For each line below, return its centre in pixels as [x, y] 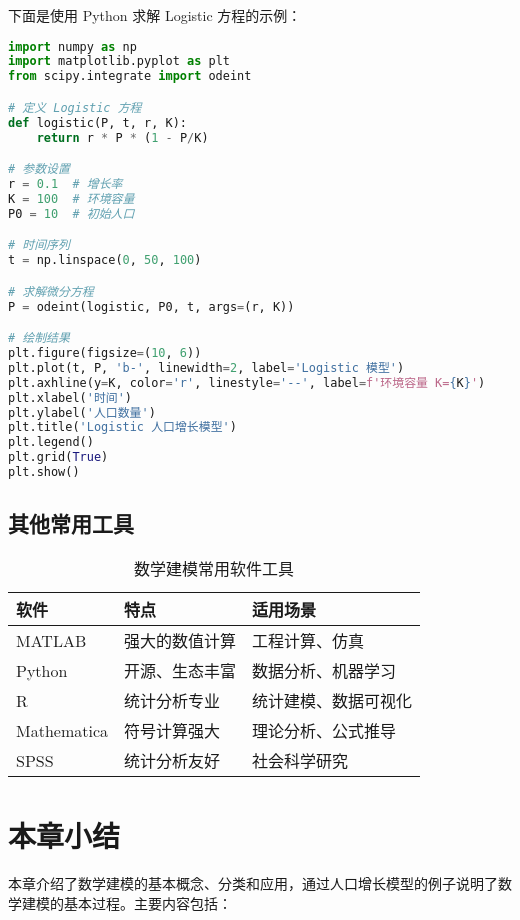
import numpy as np [72, 46]
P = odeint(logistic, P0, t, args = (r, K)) [151, 306]
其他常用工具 [71, 523]
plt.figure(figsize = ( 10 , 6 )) [105, 353]
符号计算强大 [172, 731]
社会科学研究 [300, 761]
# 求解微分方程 [51, 291]
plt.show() [44, 472]
